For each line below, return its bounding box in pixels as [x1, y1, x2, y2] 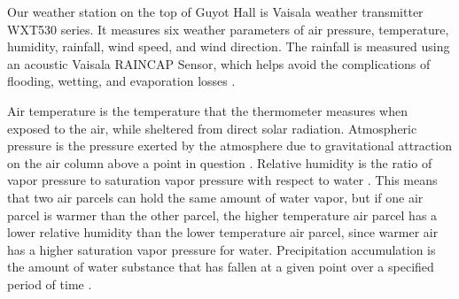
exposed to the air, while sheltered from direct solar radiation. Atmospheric [7, 119, 417, 137]
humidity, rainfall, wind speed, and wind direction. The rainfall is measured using [7, 37, 450, 56]
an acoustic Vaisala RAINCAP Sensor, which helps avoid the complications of [7, 54, 431, 73]
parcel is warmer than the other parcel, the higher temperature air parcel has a [7, 205, 438, 224]
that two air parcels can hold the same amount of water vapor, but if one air [7, 188, 424, 206]
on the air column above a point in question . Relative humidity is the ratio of [7, 153, 432, 172]
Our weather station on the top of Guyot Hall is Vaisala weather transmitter [7, 3, 424, 20]
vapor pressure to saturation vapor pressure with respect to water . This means [7, 171, 438, 189]
